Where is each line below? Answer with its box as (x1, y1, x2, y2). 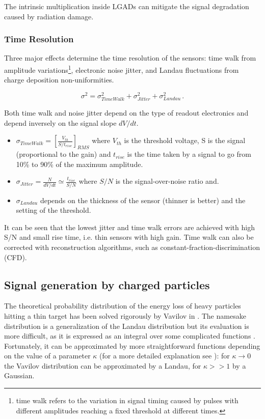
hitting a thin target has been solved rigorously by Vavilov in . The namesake (4, 310, 246, 321)
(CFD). (4, 252, 27, 262)
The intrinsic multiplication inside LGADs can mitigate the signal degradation (4, 1, 249, 11)
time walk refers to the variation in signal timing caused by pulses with (16, 395, 238, 406)
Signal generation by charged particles (4, 276, 210, 292)
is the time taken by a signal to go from (127, 149, 251, 159)
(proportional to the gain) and (16, 149, 111, 159)
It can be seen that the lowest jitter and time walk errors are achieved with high (4, 221, 255, 232)
